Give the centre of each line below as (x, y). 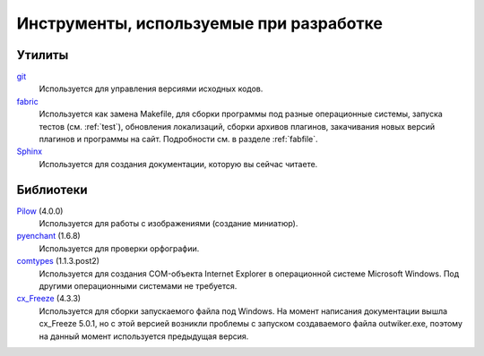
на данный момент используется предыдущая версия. (144, 336)
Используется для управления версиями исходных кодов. (151, 89)
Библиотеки (52, 189)
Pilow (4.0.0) (40, 211)
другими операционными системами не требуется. (138, 286)
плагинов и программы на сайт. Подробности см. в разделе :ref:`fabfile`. (178, 140)
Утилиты (43, 55)
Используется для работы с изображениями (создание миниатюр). (169, 224)
